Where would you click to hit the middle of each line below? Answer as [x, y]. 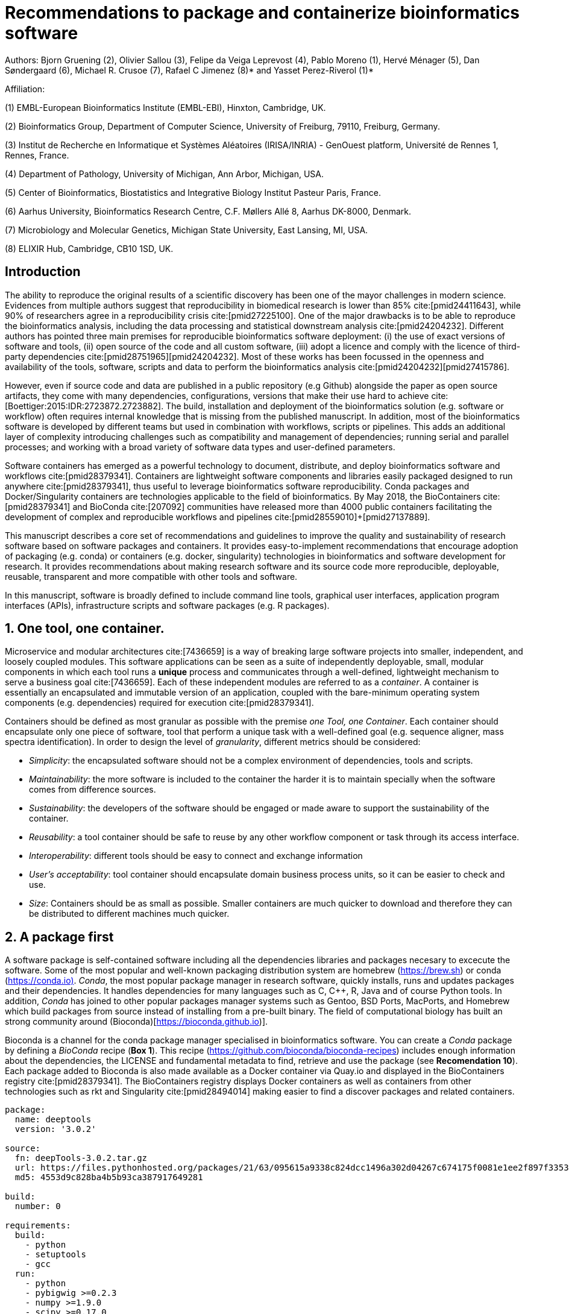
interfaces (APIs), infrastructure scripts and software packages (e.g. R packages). [167, 605]
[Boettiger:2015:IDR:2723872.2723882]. [84, 406]
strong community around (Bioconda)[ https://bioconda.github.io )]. [137, 1022]
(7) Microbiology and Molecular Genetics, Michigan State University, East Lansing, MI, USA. [187, 230]
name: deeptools [53, 1120]
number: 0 [38, 1206]
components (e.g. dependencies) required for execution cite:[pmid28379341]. [159, 703]
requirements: [38, 1226]
